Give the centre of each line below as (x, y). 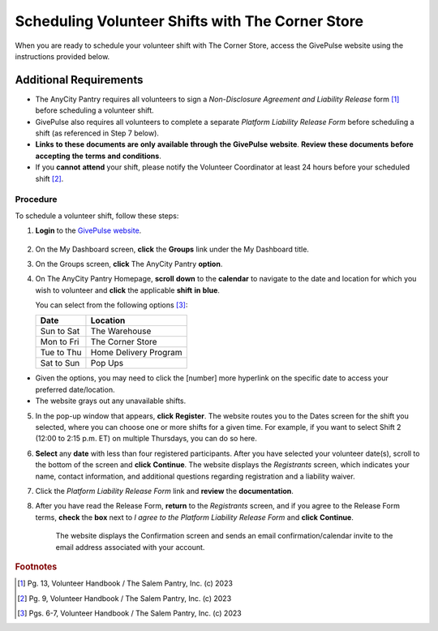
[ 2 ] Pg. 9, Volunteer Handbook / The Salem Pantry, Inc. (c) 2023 (125, 598)
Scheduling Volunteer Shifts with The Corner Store (189, 21)
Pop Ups (107, 363)
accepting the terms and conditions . (98, 156)
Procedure (36, 200)
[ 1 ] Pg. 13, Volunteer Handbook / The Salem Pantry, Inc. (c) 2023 (125, 583)
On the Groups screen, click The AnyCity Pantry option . (129, 264)
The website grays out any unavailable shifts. (111, 401)
